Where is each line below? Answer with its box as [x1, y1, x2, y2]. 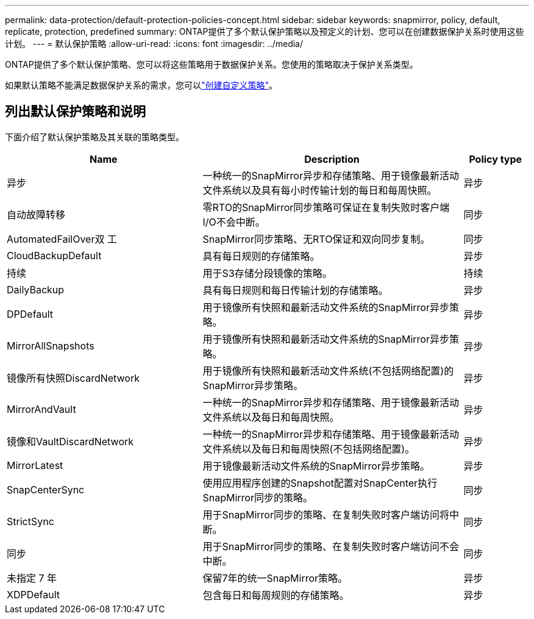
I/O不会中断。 [202, 215, 265, 228]
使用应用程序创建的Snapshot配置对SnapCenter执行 [202, 476, 438, 489]
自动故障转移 [7, 208, 66, 221]
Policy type [469, 152, 522, 165]
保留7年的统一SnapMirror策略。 [202, 571, 348, 584]
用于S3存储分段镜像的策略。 [202, 267, 332, 279]
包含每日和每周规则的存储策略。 [202, 589, 349, 601]
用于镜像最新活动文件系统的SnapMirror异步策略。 [202, 459, 430, 472]
